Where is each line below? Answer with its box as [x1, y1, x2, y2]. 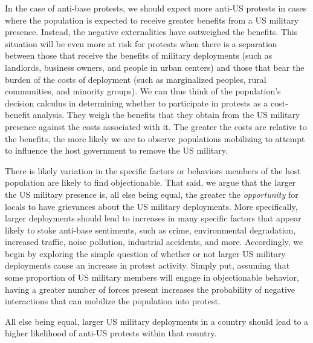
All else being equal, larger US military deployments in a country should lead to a [5, 315, 309, 327]
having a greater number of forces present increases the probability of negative [5, 283, 295, 295]
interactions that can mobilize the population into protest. [5, 295, 221, 307]
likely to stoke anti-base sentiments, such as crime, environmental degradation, [5, 223, 296, 236]
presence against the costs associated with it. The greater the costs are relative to [5, 120, 307, 132]
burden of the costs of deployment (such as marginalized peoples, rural [5, 73, 266, 85]
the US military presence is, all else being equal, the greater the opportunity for [5, 188, 298, 200]
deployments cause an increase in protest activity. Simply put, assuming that [5, 259, 290, 272]
